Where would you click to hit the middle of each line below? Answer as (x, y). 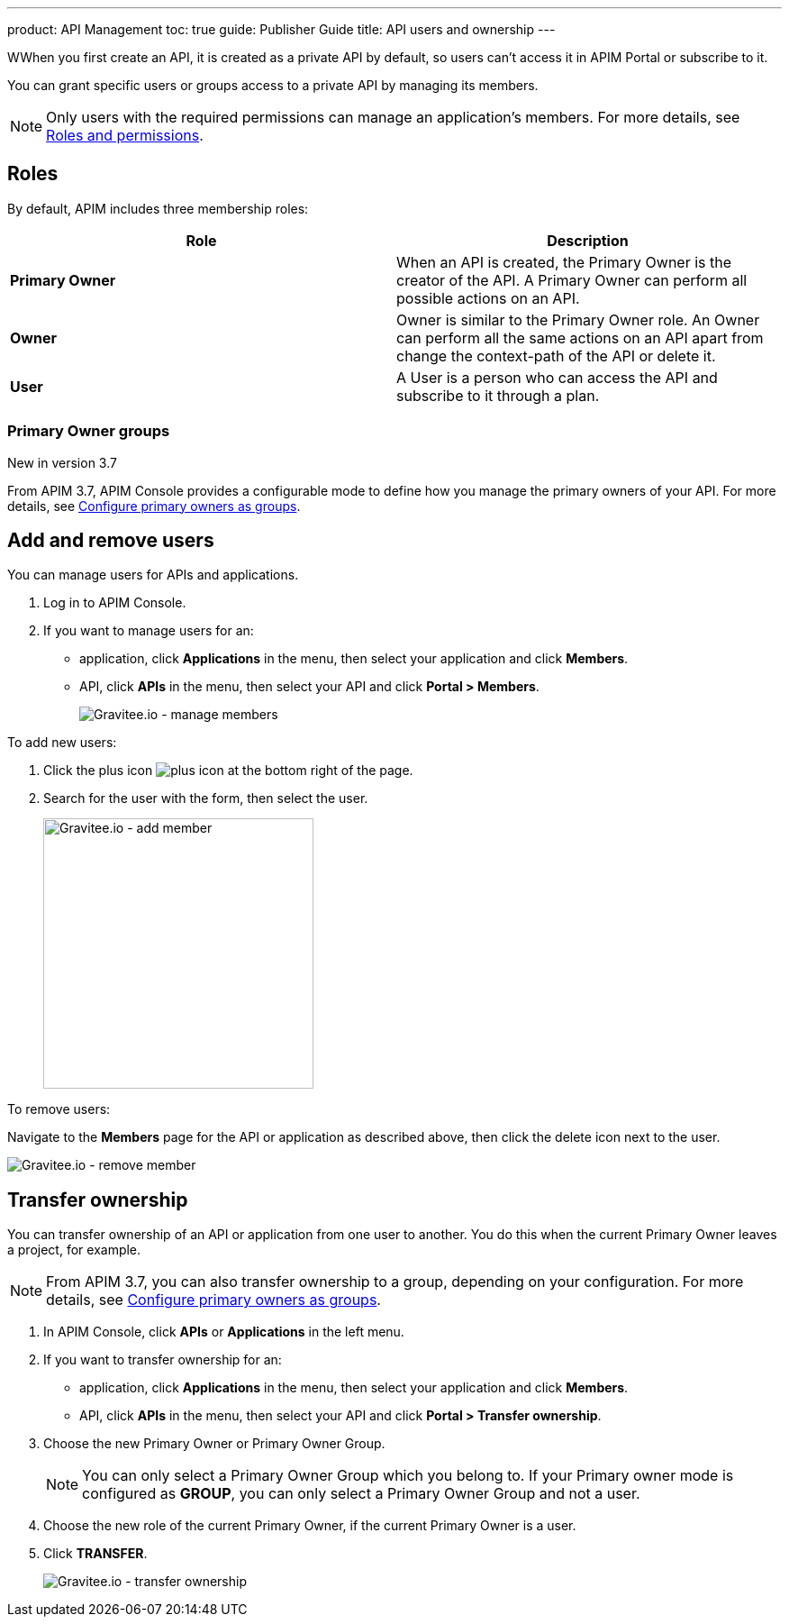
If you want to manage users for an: (149, 631)
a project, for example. (74, 1250)
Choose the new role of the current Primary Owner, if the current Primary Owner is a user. (310, 1526)
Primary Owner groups (89, 431)
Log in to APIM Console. (115, 603)
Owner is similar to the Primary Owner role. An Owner (578, 319)
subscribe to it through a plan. (498, 395)
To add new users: (62, 743)
